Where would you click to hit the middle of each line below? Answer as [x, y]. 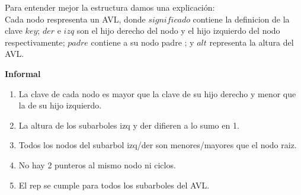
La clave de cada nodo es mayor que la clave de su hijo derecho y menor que [157, 93]
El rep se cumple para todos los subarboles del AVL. [114, 185]
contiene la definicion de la [241, 19]
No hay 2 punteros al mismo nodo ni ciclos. [97, 164]
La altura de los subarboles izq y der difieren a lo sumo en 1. [129, 125]
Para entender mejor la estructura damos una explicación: [110, 7]
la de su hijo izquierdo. [60, 105]
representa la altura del [252, 42]
